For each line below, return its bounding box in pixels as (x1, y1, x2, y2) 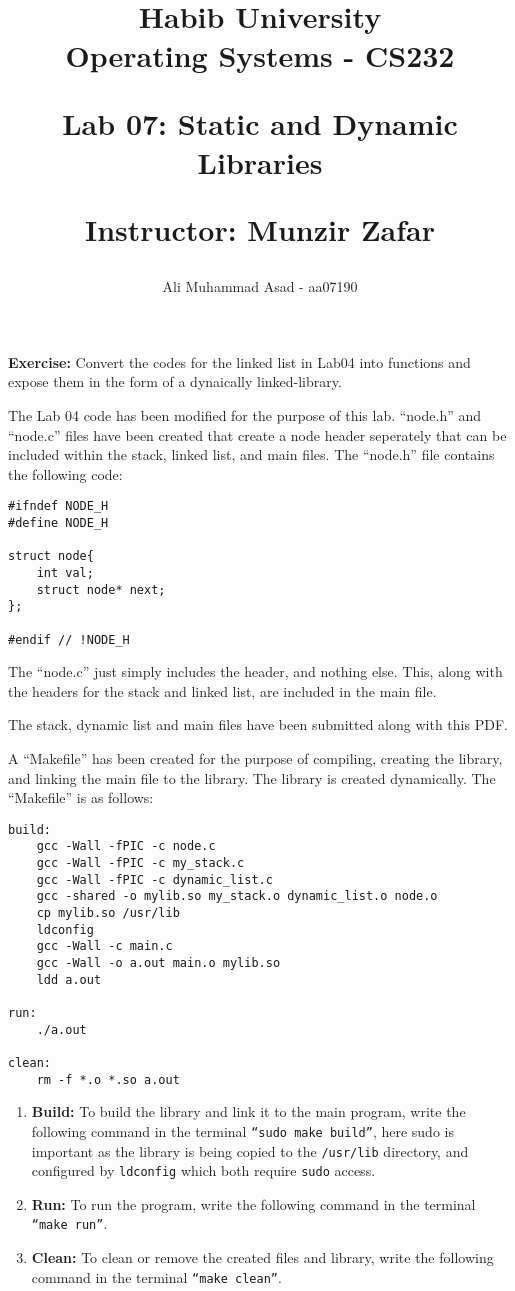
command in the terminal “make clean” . (31, 1266, 282, 1287)
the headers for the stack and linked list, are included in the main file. (8, 680, 437, 701)
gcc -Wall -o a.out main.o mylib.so (36, 956, 281, 970)
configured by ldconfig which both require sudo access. (31, 1160, 376, 1181)
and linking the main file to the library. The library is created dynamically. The (8, 767, 496, 788)
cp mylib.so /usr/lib (36, 906, 180, 921)
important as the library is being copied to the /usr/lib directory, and (31, 1140, 469, 1161)
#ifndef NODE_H (8, 499, 109, 514)
